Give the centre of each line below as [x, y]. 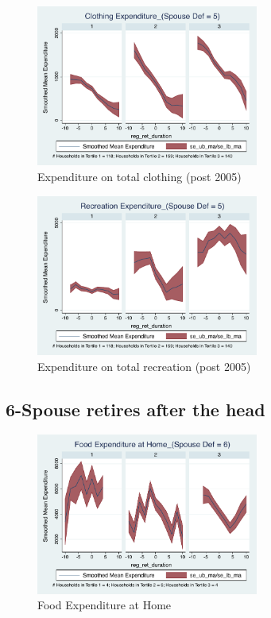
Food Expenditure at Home [105, 605]
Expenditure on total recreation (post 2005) [144, 366]
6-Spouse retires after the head [135, 409]
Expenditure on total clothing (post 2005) [139, 177]
